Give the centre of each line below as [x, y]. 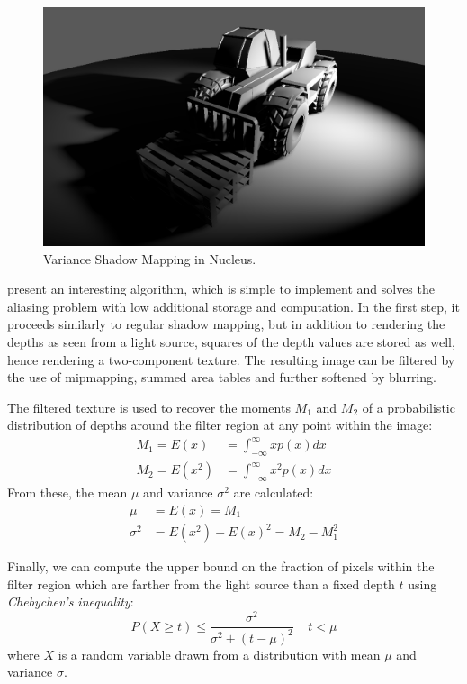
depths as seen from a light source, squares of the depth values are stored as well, [231, 341]
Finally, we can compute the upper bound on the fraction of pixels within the [221, 566]
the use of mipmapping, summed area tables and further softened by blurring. [222, 377]
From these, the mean [67, 492]
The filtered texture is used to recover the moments [149, 407]
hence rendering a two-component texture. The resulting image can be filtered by [231, 359]
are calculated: [274, 492]
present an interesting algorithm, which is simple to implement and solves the [221, 289]
